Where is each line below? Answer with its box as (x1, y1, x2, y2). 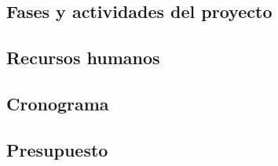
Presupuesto (6, 137, 108, 161)
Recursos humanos (6, 45, 160, 70)
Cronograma (6, 91, 109, 115)
